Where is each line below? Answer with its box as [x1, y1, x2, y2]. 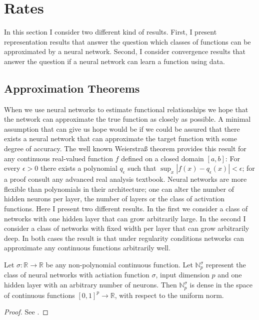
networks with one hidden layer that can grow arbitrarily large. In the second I [4, 213, 246, 223]
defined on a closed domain [121, 153, 204, 163]
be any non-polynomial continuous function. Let [45, 259, 193, 270]
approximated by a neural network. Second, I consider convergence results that [4, 46, 246, 57]
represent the [205, 259, 246, 270]
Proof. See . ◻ [4, 306, 48, 317]
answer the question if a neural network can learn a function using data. [4, 56, 225, 66]
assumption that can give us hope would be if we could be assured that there [4, 123, 240, 134]
